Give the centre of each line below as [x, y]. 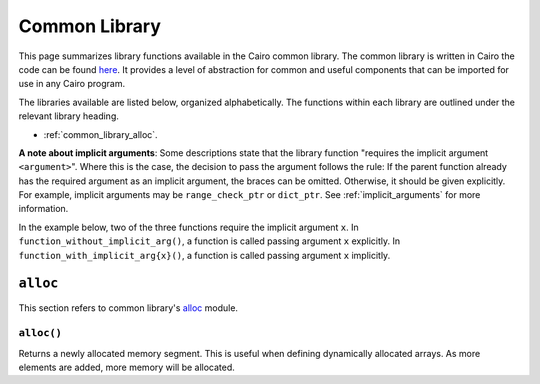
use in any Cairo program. [71, 84]
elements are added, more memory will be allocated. [126, 367]
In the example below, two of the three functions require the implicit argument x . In [188, 227]
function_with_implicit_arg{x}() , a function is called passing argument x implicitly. [204, 255]
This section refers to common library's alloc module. [128, 307]
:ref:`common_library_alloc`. [101, 134]
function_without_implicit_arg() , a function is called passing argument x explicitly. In [209, 241]
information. [43, 209]
